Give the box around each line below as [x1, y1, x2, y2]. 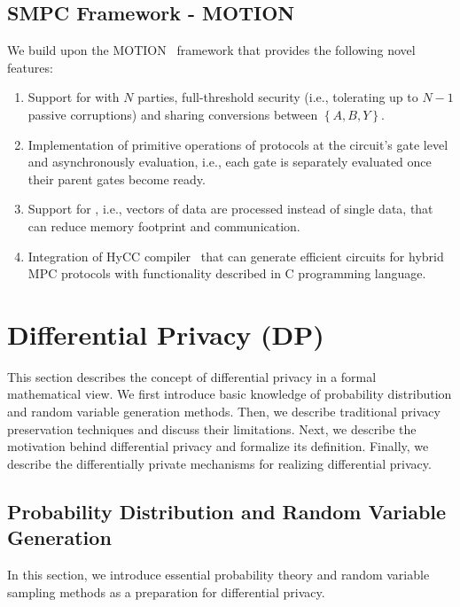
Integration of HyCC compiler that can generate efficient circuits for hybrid [27, 246, 444, 265]
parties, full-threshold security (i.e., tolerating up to [137, 88, 418, 106]
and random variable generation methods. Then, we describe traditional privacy [7, 402, 441, 421]
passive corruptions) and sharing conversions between [27, 105, 318, 123]
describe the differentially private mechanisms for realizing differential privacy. [7, 454, 432, 472]
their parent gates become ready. [27, 169, 206, 188]
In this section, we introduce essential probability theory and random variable [7, 565, 430, 584]
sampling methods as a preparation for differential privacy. [7, 582, 325, 601]
